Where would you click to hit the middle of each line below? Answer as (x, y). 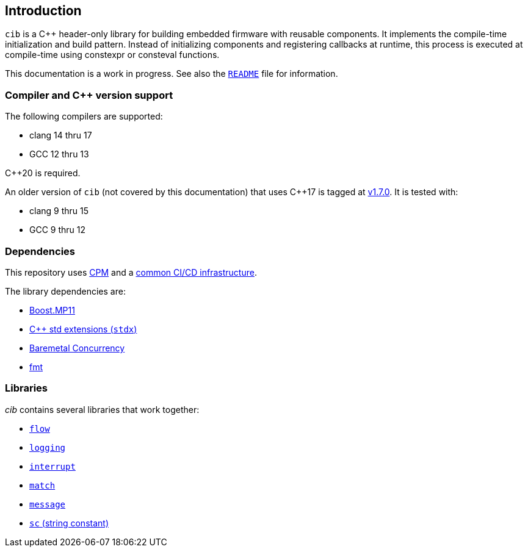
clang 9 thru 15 (59, 211)
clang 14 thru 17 (61, 135)
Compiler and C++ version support (89, 95)
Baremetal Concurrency (77, 348)
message (48, 504)
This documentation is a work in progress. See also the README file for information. (172, 74)
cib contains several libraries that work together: (102, 409)
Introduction (43, 11)
